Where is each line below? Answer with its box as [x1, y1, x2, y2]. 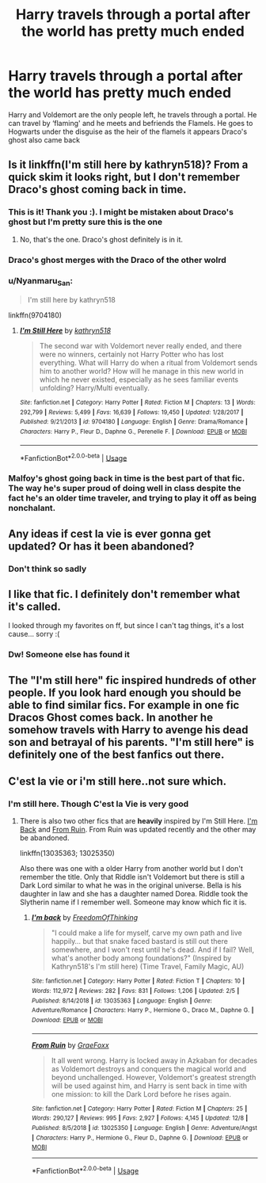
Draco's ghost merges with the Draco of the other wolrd [8, 254, 227, 265]
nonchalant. [8, 503, 56, 514]
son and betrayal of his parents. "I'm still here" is [8, 735, 255, 749]
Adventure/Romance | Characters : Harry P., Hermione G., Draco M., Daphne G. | [31, 1006, 254, 1014]
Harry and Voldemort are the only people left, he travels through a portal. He [8, 109, 257, 120]
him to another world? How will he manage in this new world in [39, 367, 244, 376]
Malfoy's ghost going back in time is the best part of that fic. [8, 473, 245, 484]
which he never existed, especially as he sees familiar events [39, 375, 239, 385]
